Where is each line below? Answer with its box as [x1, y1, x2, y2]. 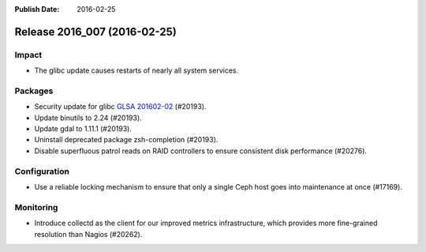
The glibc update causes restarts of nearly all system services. [34, 66, 239, 75]
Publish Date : [14, 5, 60, 13]
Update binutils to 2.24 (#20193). [34, 113, 142, 122]
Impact [14, 49, 43, 60]
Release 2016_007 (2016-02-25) [14, 24, 177, 39]
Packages [14, 85, 54, 96]
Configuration [14, 166, 70, 177]
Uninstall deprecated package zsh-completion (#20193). [34, 135, 219, 145]
